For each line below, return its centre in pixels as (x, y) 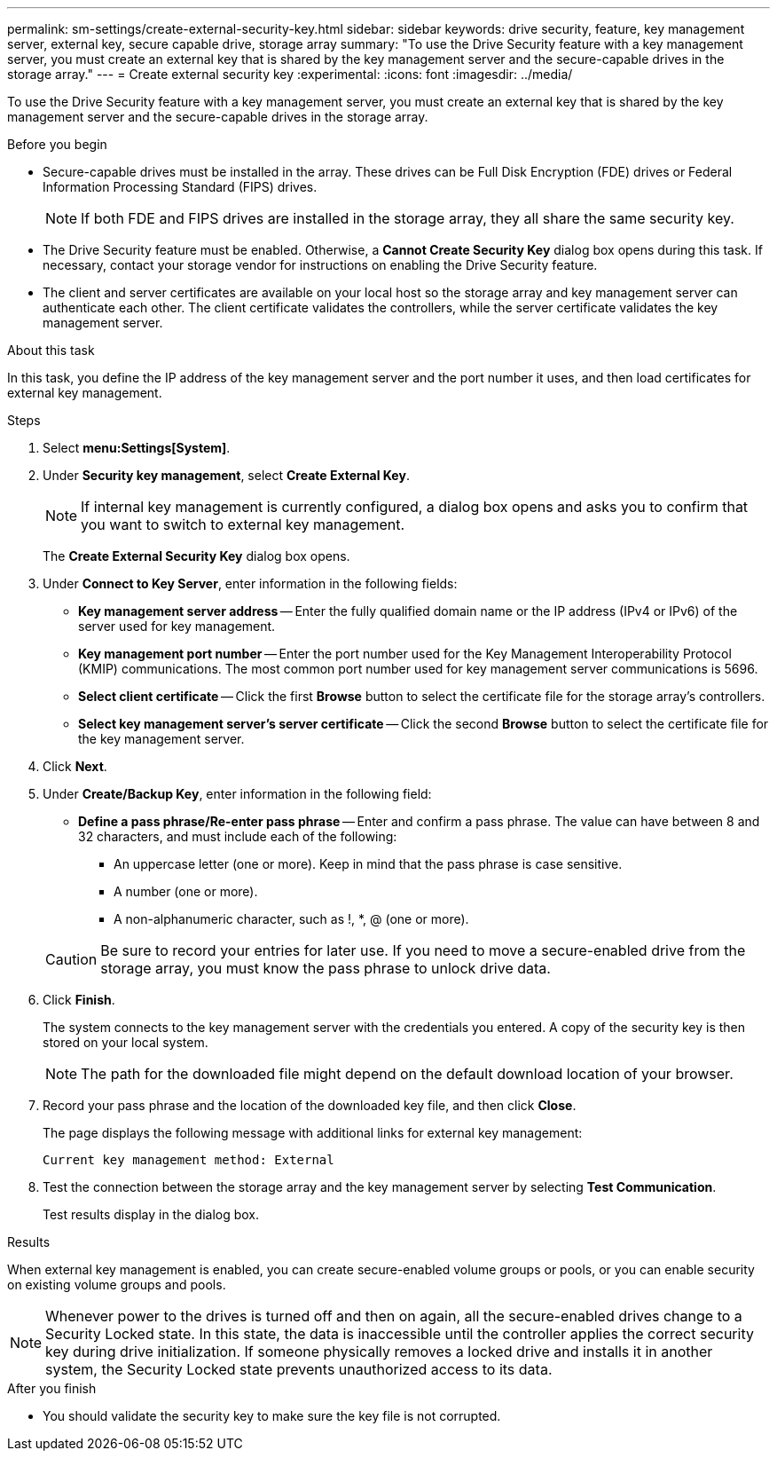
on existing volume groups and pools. (117, 1285)
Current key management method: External (188, 1160)
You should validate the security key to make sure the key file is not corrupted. (272, 1416)
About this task (51, 350)
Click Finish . (79, 1000)
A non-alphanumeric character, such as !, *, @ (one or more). (291, 919)
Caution (71, 959)
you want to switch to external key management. (243, 524)
